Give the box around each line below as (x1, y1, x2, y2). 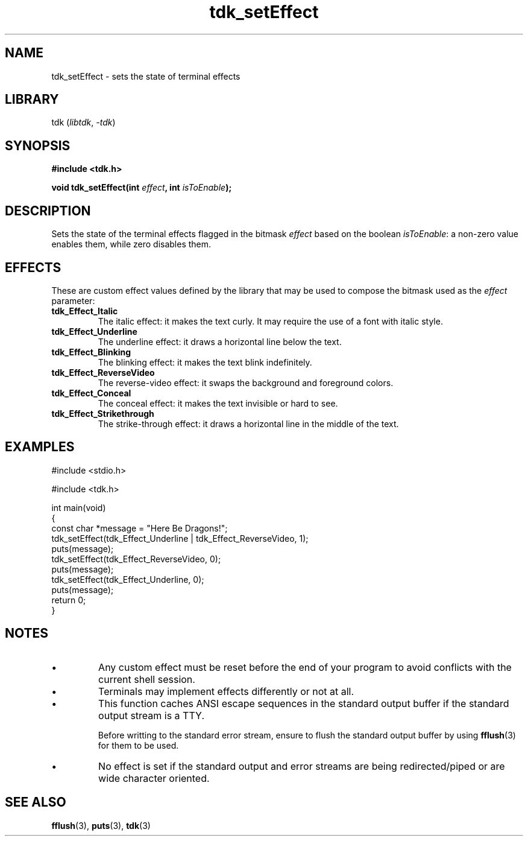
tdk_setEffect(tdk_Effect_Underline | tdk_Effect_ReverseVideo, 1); (51, 533, 309, 544)
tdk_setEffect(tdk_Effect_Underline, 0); (51, 574, 204, 585)
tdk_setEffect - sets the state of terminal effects (51, 71, 240, 81)
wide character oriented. (98, 772, 210, 784)
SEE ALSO (5, 795, 66, 810)
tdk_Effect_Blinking (51, 346, 131, 357)
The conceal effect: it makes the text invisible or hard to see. (98, 398, 338, 408)
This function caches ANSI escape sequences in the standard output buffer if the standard (98, 697, 509, 709)
